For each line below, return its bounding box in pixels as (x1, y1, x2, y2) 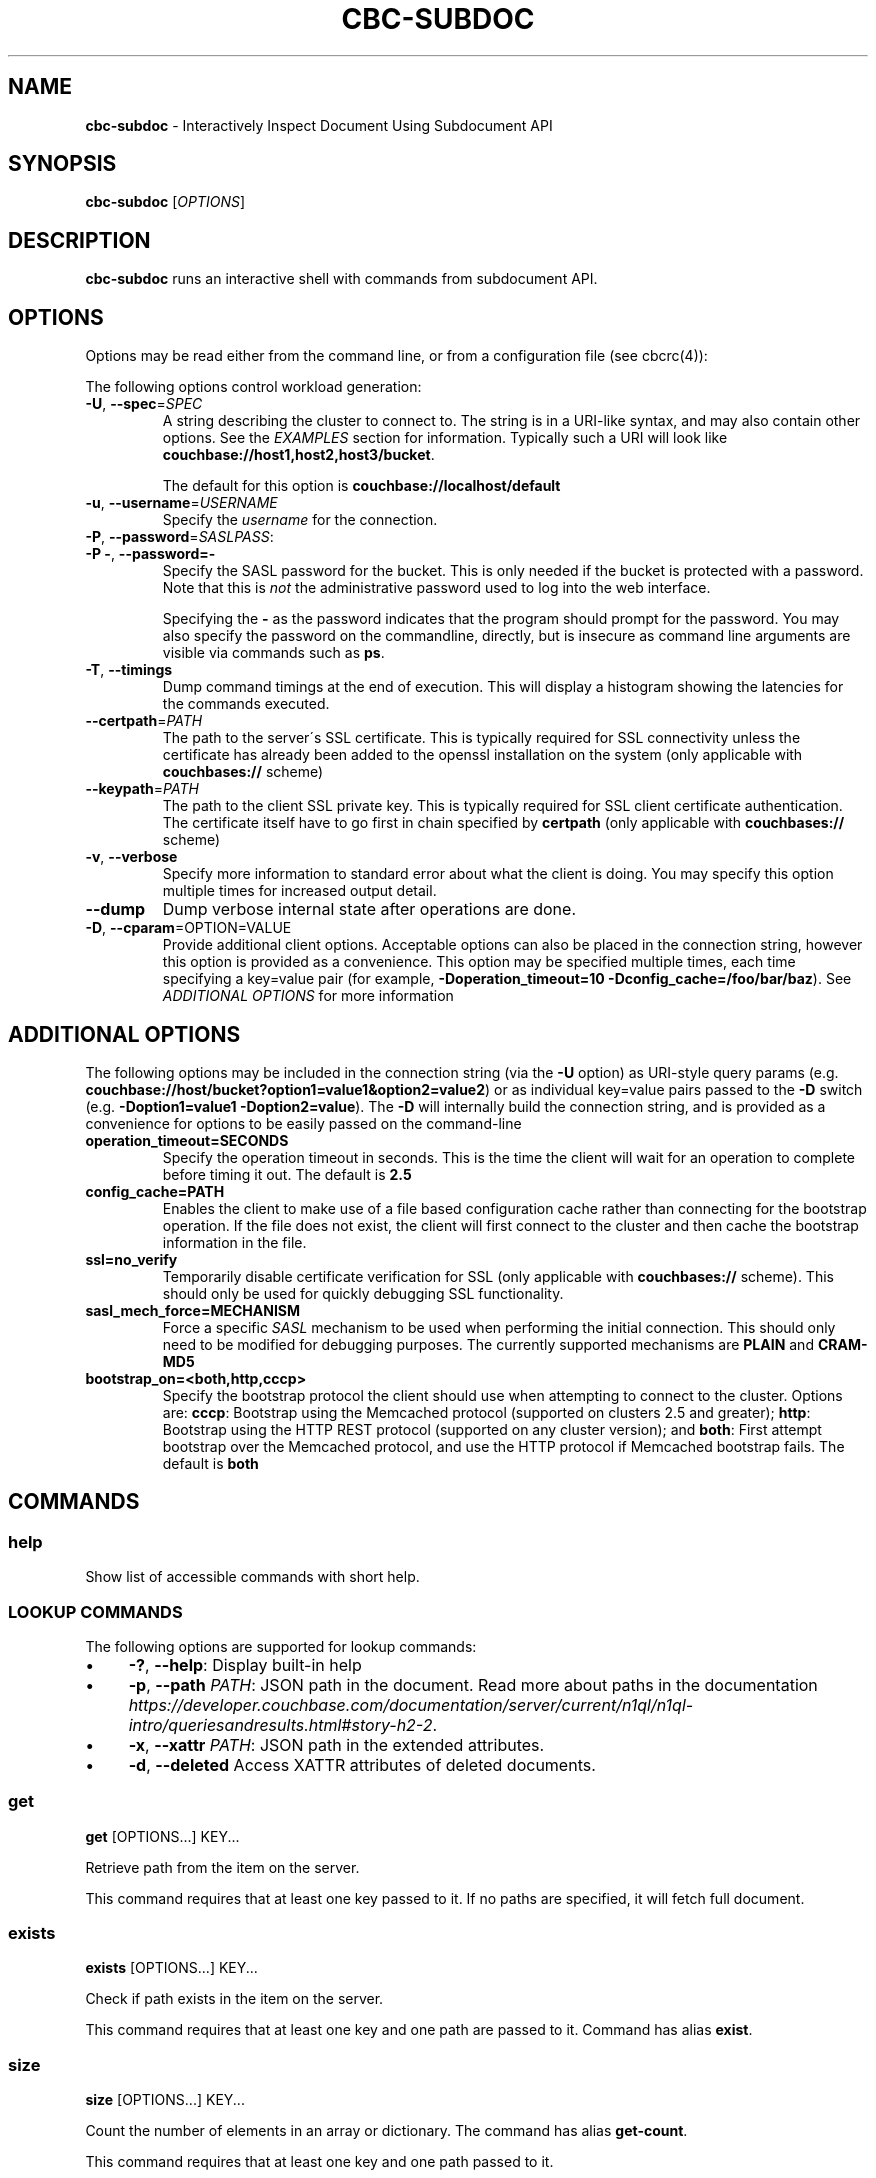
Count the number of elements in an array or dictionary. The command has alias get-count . (85, 2122, 688, 2140)
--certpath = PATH (85, 712, 203, 730)
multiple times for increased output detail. (162, 882, 437, 900)
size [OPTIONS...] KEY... (85, 2091, 245, 2109)
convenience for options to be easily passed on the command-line (85, 1114, 522, 1132)
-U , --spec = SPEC (85, 395, 203, 413)
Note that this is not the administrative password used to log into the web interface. (162, 579, 711, 597)
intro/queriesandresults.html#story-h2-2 (128, 1714, 433, 1735)
